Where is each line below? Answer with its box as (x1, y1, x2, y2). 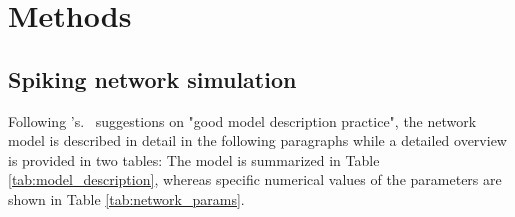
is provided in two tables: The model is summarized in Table (8, 149, 380, 170)
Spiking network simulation (8, 63, 297, 94)
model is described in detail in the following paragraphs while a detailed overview (8, 130, 507, 151)
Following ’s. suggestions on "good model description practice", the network (8, 110, 477, 131)
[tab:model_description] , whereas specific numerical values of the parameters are (8, 169, 502, 190)
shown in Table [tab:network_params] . (8, 188, 245, 209)
